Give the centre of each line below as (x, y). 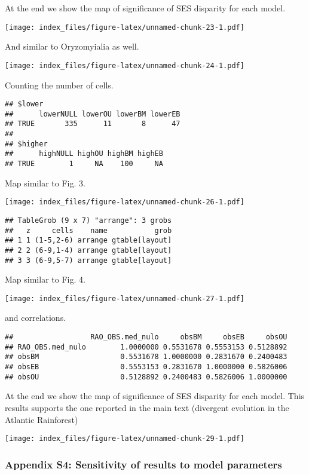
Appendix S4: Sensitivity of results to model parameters (143, 464)
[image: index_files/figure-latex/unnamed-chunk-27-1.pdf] (125, 298)
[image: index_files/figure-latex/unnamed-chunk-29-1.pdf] (125, 439)
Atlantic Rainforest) (42, 419)
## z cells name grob (88, 230)
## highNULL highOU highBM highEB (84, 154)
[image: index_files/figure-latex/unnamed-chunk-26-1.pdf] (125, 202)
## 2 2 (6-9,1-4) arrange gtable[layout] (88, 250)
